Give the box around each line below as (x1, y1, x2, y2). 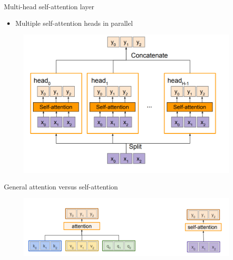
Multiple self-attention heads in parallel (15, 18, 133, 28)
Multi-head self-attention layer (4, 1, 95, 11)
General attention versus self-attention (4, 181, 118, 191)
